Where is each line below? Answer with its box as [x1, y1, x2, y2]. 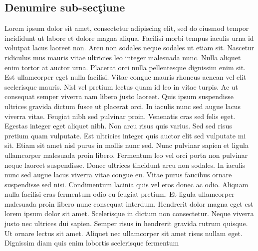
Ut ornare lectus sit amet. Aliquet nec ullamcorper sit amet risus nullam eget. [4, 228, 243, 238]
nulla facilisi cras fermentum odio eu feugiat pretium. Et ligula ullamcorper [4, 189, 235, 199]
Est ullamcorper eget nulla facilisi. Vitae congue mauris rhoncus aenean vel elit [4, 72, 247, 82]
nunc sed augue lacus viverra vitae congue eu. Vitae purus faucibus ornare [4, 169, 232, 180]
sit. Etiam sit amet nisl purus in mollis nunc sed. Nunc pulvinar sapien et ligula [4, 140, 249, 150]
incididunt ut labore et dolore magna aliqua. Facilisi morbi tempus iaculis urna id [4, 32, 254, 43]
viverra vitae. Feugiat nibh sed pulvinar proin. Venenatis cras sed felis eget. [4, 111, 236, 121]
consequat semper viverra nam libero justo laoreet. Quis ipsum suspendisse [4, 91, 234, 102]
